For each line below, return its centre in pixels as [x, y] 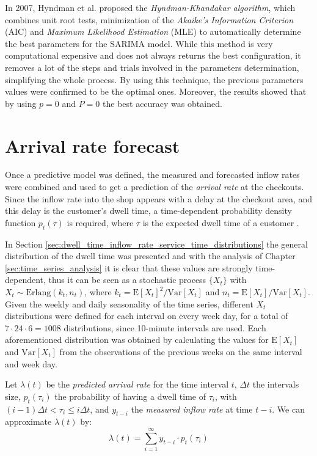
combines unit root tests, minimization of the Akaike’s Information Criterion [149, 19]
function [20, 222]
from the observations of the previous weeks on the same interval [181, 351]
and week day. [31, 363]
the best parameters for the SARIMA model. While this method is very [139, 43]
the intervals [276, 384]
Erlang [38, 293]
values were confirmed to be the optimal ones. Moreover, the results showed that [156, 91]
